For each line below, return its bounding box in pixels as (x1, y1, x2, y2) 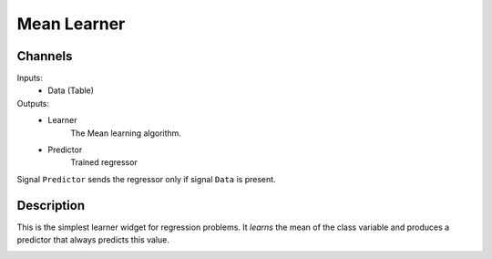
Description (16, 197, 86, 213)
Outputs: (16, 98, 50, 109)
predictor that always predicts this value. (16, 234, 170, 245)
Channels (16, 48, 73, 64)
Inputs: (16, 73, 43, 84)
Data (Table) (47, 85, 95, 96)
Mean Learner (16, 14, 126, 34)
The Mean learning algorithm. (70, 128, 182, 139)
